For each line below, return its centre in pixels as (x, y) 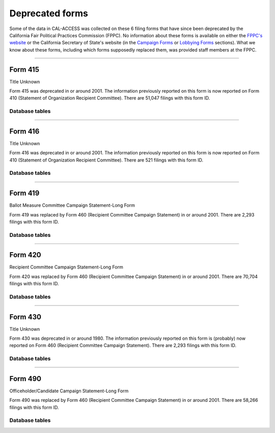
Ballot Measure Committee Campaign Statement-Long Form (72, 205)
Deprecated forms (49, 13)
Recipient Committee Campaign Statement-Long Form (66, 267)
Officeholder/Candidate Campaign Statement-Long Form (69, 391)
